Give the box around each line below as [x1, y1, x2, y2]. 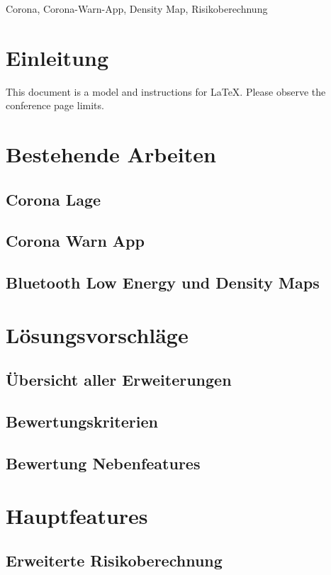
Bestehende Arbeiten [6, 140, 216, 169]
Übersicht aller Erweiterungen [6, 369, 232, 391]
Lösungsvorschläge [6, 320, 189, 349]
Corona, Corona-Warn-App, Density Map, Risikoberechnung [6, 1, 268, 16]
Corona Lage [6, 188, 101, 210]
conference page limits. [6, 98, 104, 113]
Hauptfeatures [6, 501, 148, 530]
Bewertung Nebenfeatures [6, 452, 201, 474]
